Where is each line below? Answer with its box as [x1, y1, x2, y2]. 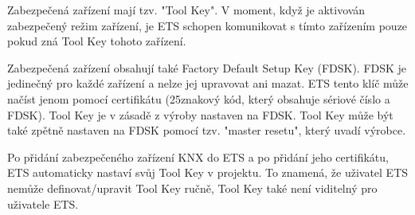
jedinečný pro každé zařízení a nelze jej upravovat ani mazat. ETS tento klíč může [7, 75, 409, 92]
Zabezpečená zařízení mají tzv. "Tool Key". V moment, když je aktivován [7, 2, 366, 18]
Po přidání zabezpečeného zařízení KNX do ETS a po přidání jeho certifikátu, [7, 148, 389, 165]
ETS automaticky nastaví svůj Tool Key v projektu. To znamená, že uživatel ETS [7, 164, 409, 181]
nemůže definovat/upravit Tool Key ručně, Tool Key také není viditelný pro [7, 179, 378, 196]
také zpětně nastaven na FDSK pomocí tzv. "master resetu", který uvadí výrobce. [7, 122, 406, 139]
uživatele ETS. [7, 195, 79, 212]
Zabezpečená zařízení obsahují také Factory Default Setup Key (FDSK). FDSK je [7, 59, 407, 76]
